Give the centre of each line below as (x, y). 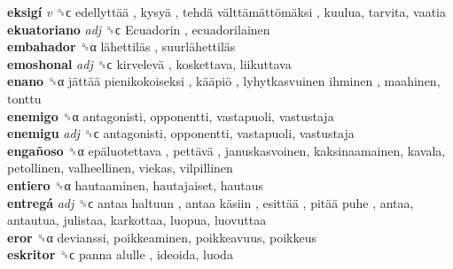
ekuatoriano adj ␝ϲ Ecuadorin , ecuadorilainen (139, 29)
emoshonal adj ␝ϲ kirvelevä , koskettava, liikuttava (149, 63)
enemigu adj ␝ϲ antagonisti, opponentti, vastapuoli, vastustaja (181, 133)
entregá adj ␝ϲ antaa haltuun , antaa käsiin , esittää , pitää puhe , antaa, (211, 202)
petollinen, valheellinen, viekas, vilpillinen (120, 168)
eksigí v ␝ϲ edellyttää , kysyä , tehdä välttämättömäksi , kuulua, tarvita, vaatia (226, 12)
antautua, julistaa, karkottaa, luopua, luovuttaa (137, 220)
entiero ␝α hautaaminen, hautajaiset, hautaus (136, 184)
